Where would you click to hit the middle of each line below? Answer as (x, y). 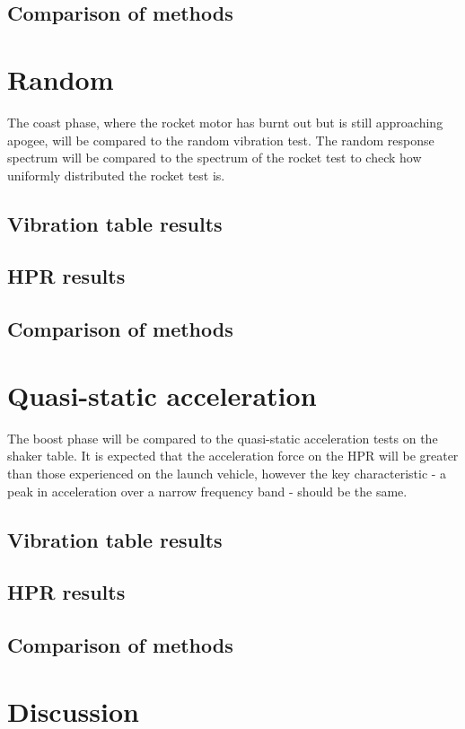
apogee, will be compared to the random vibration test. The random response (221, 140)
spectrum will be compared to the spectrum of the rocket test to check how (215, 158)
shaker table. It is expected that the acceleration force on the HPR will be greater (233, 456)
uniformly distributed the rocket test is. (116, 175)
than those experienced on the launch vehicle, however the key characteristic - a (227, 473)
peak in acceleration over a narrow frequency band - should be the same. (207, 491)
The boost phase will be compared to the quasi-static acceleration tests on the (223, 438)
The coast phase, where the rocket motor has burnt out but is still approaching (225, 122)
